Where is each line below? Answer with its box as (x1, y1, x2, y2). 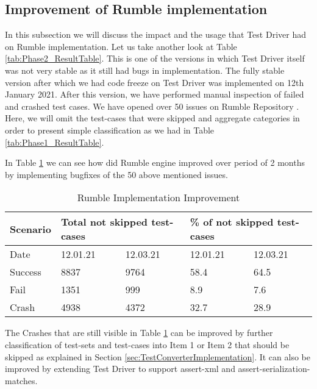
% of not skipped (190, 215, 274, 229)
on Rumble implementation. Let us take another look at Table (5, 40, 237, 52)
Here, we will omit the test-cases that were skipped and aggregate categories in (5, 112, 300, 124)
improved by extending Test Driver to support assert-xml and (5, 362, 235, 375)
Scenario (10, 221, 51, 236)
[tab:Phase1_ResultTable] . (5, 135, 104, 148)
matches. (5, 374, 38, 387)
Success (10, 265, 41, 279)
